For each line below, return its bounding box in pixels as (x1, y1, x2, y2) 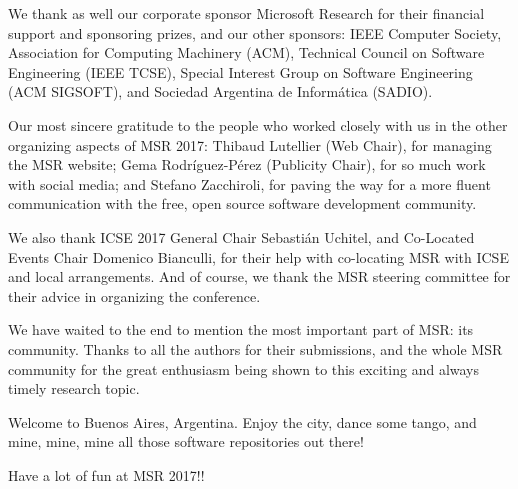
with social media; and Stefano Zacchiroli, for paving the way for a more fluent (8, 173, 491, 194)
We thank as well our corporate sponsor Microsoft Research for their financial (8, 3, 485, 23)
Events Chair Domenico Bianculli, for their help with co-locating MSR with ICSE (8, 246, 509, 267)
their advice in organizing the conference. (8, 285, 261, 306)
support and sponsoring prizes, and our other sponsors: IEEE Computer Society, (8, 22, 502, 43)
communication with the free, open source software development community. (8, 193, 477, 214)
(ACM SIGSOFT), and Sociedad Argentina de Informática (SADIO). (8, 81, 433, 102)
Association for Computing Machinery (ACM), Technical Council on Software (8, 42, 485, 63)
